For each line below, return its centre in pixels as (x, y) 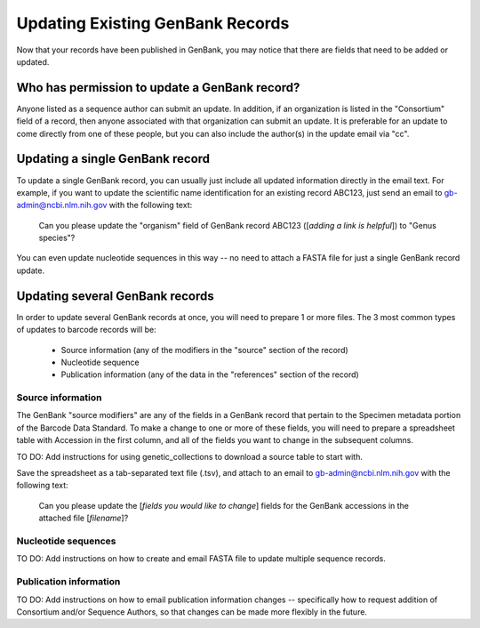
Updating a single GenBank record (113, 159)
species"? (57, 238)
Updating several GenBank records (115, 296)
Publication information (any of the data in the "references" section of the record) (210, 374)
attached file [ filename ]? (84, 518)
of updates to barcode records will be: (87, 330)
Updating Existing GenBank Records (153, 23)
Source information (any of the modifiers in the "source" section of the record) (204, 350)
